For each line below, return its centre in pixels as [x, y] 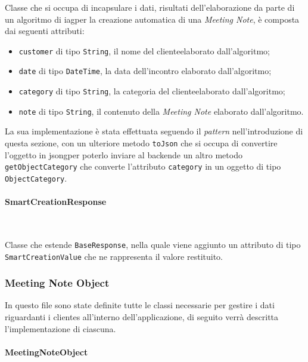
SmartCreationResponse [56, 202]
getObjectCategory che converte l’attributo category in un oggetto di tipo [143, 166]
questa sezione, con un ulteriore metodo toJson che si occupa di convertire [141, 143]
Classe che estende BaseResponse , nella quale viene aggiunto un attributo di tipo [153, 244]
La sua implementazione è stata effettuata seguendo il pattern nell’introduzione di [154, 131]
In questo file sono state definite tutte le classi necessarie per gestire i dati [140, 305]
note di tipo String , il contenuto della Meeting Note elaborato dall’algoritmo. [161, 111]
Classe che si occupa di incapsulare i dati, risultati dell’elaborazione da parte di [150, 7]
